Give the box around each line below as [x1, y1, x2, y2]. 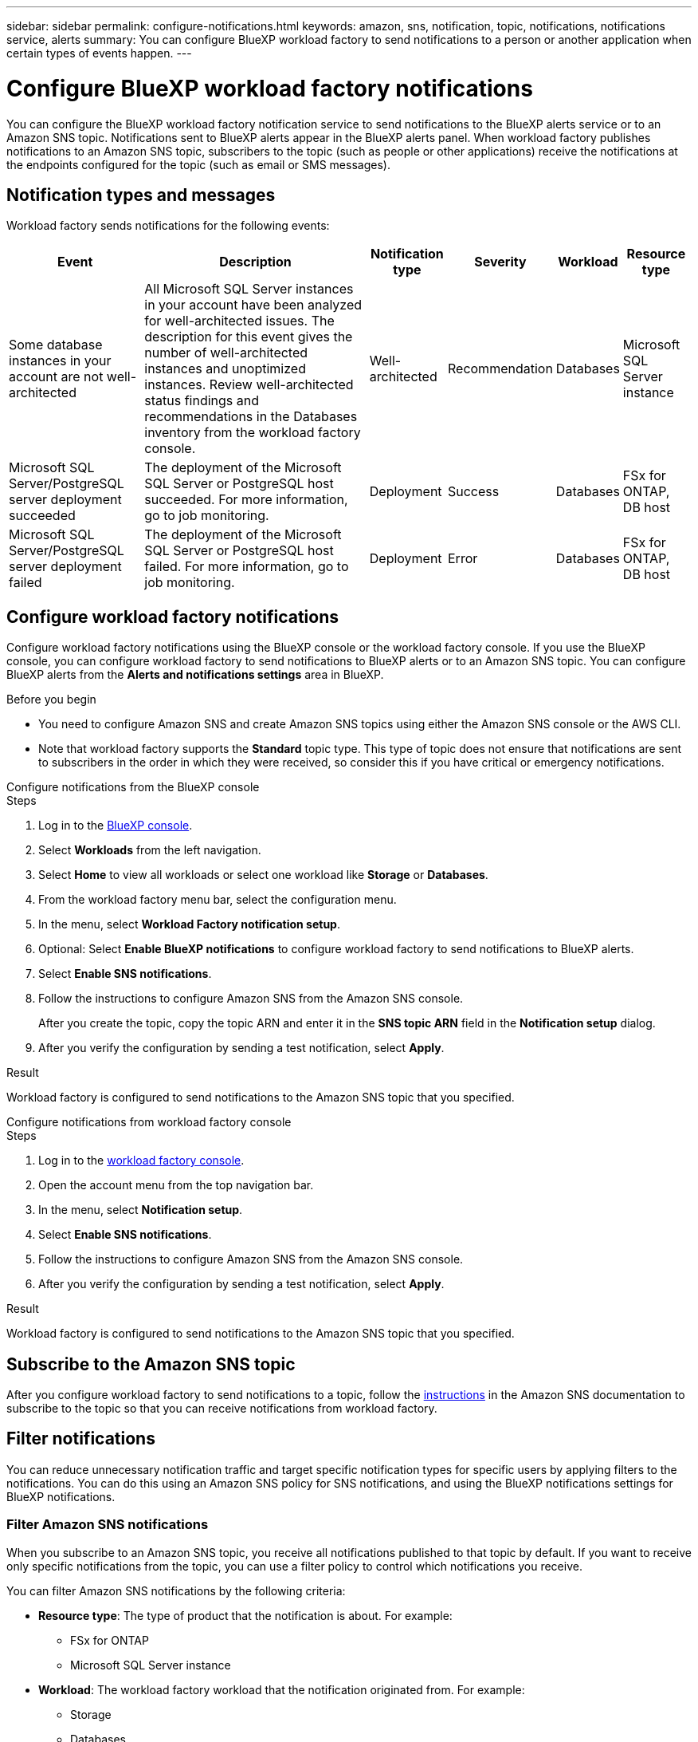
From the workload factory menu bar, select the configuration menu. [38, 893, 397, 907]
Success [447, 483, 500, 500]
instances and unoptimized [144, 361, 306, 377]
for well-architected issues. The [144, 313, 335, 329]
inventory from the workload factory [144, 424, 361, 441]
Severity [474, 254, 527, 270]
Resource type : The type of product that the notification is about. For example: [38, 1608, 453, 1622]
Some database [9, 337, 103, 353]
